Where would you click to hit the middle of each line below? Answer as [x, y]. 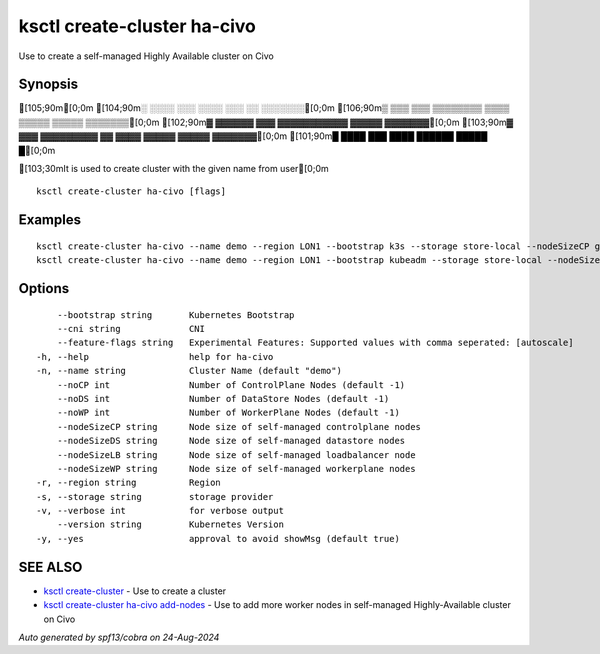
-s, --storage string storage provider [155, 496]
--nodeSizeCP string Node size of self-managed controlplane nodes [239, 426]
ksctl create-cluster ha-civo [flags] [131, 191]
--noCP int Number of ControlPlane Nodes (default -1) [231, 384]
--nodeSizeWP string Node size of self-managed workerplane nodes [236, 468]
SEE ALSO [50, 566]
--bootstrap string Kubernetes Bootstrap [175, 314]
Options [44, 288]
